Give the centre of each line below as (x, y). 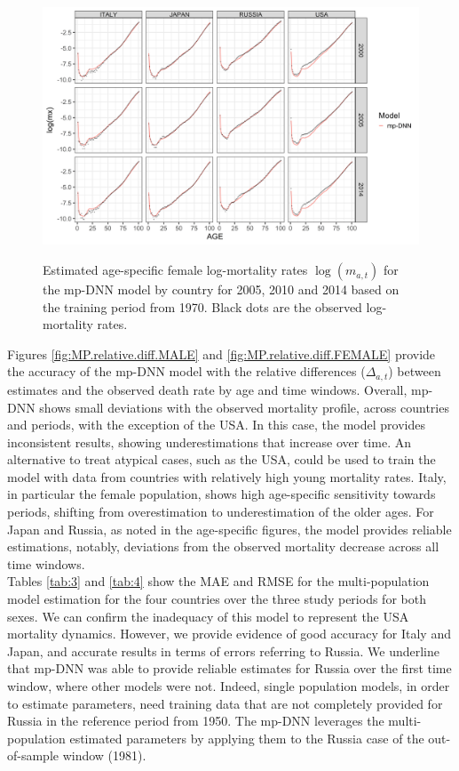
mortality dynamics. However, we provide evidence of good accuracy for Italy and (229, 634)
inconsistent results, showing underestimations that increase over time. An (209, 442)
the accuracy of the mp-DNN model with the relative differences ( (186, 371)
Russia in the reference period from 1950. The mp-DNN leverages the (196, 721)
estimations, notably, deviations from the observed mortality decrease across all (223, 546)
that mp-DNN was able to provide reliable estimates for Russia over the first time (229, 668)
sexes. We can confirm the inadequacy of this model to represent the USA (208, 616)
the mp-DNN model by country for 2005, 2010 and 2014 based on (221, 289)
